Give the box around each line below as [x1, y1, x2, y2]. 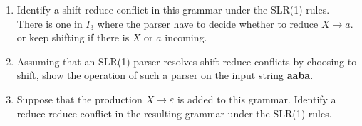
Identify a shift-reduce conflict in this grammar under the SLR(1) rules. [16, 2, 330, 16]
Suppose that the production [16, 91, 143, 106]
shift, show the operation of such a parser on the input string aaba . [16, 68, 314, 83]
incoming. [165, 30, 207, 45]
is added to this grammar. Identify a [177, 91, 336, 106]
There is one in [16, 16, 83, 31]
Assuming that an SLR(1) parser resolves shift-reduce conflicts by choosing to [16, 53, 357, 68]
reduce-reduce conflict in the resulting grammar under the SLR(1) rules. [16, 105, 332, 120]
